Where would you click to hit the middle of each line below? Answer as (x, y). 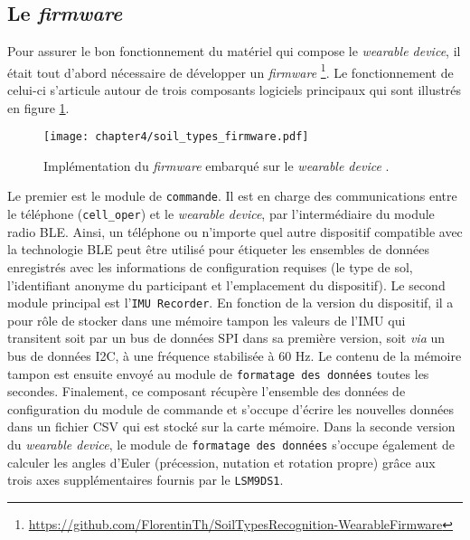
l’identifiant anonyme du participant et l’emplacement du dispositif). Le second (226, 284)
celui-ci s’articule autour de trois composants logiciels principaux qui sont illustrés (235, 90)
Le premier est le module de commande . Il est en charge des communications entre (232, 196)
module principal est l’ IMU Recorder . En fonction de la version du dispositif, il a (230, 303)
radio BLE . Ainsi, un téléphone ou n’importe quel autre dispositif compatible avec (235, 231)
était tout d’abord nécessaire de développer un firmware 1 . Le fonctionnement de (230, 71)
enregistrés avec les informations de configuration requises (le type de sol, (210, 266)
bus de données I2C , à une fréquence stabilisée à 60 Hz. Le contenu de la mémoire (235, 356)
